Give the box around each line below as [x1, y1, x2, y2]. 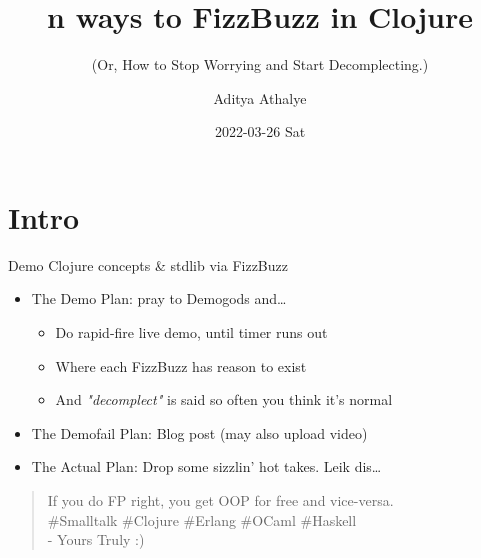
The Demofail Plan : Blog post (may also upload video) [31, 422, 368, 443]
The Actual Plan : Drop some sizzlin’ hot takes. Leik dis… [31, 456, 382, 477]
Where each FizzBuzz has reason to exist [55, 355, 307, 376]
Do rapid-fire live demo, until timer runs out [55, 322, 328, 343]
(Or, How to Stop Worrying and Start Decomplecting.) [91, 54, 429, 75]
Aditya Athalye [213, 87, 307, 108]
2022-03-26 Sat [214, 121, 306, 142]
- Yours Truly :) [47, 529, 145, 550]
